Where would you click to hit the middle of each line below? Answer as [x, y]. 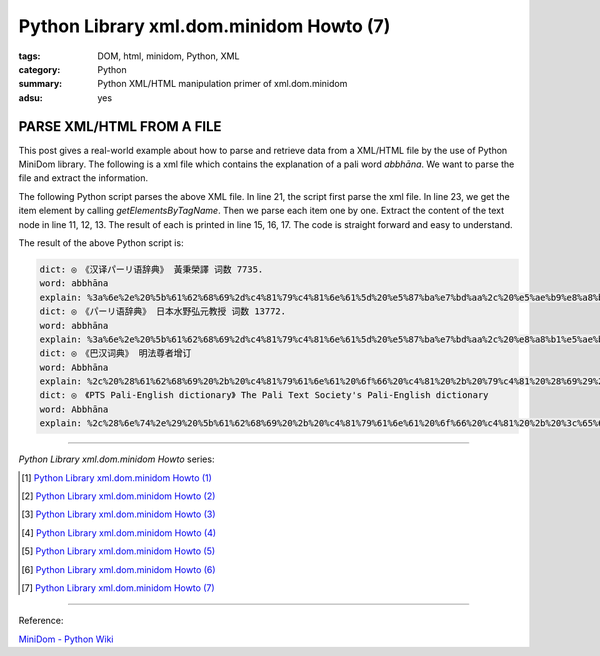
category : [39, 69]
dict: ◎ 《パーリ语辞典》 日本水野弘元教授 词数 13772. [163, 311]
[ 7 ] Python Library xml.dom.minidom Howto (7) [118, 587]
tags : [29, 56]
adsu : [31, 97]
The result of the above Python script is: [101, 242]
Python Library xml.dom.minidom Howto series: [116, 459]
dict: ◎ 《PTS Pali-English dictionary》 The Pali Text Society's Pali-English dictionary [264, 395]
